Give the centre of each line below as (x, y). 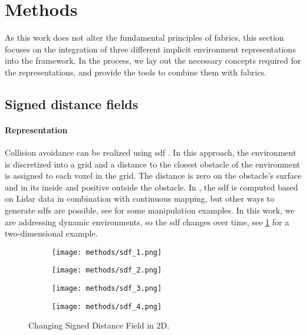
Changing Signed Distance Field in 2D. (99, 325)
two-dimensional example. (51, 233)
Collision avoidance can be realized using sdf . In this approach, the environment (151, 152)
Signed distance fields (72, 104)
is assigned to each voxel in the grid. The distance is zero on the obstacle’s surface (153, 175)
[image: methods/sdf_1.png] (107, 252)
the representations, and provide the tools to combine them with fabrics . (136, 72)
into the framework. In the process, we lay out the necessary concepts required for (153, 60)
